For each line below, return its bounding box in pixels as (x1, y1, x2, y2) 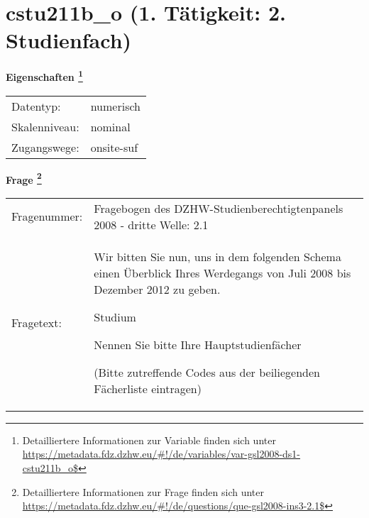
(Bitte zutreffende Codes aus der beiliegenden (94, 363, 321, 380)
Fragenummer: (11, 208, 83, 225)
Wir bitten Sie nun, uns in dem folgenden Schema (94, 248, 341, 265)
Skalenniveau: (11, 118, 79, 135)
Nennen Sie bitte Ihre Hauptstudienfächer (94, 336, 302, 353)
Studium (94, 308, 136, 325)
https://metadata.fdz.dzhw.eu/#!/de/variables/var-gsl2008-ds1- (22, 446, 301, 461)
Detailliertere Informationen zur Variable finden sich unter (22, 432, 276, 447)
